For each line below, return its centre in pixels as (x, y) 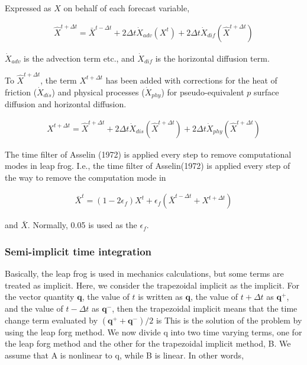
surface (266, 92)
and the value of (34, 308)
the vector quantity (40, 297)
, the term (59, 80)
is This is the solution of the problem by (229, 320)
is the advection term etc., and (79, 58)
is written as (160, 297)
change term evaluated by (51, 320)
